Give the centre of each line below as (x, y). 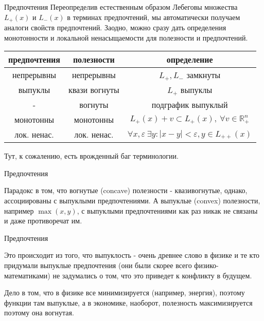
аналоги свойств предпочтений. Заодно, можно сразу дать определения (115, 27)
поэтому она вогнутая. (39, 313)
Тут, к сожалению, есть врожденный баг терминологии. (91, 156)
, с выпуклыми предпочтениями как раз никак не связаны (167, 210)
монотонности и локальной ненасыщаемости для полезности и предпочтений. (126, 37)
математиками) (27, 275)
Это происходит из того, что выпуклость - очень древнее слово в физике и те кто (132, 255)
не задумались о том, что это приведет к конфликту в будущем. (152, 275)
